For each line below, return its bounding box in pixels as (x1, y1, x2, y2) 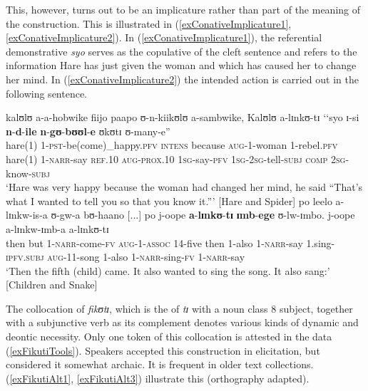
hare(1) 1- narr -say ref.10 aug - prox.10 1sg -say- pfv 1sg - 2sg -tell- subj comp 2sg (6, 151, 346, 166)
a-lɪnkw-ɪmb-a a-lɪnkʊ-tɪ (6, 221, 109, 236)
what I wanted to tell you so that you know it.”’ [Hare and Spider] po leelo (6, 193, 332, 208)
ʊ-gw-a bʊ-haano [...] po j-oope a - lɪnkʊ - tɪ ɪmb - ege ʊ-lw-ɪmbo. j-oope (51, 207, 355, 222)
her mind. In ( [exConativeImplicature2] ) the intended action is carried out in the (6, 71, 359, 86)
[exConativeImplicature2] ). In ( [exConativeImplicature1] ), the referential (6, 30, 322, 45)
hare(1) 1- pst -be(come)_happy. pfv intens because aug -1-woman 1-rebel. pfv (6, 137, 338, 152)
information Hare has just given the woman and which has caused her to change (6, 58, 357, 73)
